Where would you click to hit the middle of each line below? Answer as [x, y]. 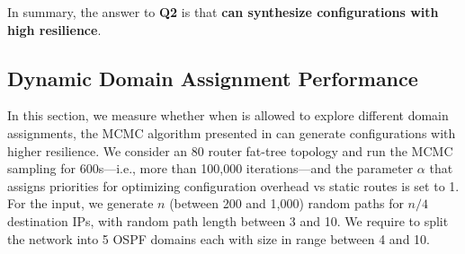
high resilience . [54, 29]
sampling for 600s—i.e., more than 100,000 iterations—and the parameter [210, 168]
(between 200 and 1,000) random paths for [286, 203]
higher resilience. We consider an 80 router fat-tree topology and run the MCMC [230, 150]
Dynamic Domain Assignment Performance [213, 78]
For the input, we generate [80, 203]
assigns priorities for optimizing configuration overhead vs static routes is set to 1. [233, 185]
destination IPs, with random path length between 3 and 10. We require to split [228, 220]
